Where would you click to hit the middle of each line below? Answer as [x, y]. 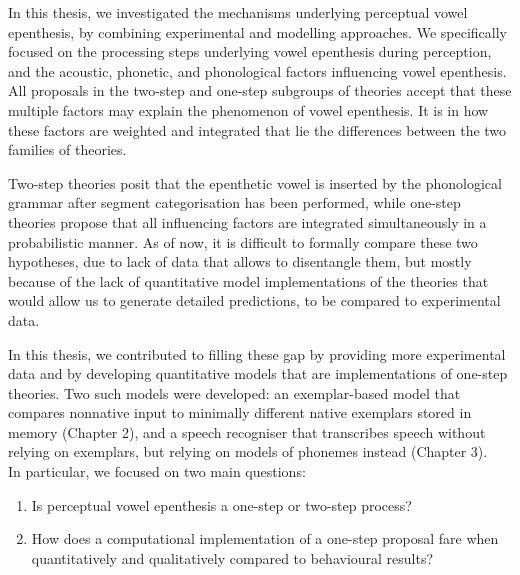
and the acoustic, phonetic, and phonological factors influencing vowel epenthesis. [257, 70]
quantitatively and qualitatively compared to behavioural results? [232, 557]
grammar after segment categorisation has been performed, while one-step [234, 202]
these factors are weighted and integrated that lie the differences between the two [257, 129]
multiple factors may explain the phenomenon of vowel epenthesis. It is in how [248, 109]
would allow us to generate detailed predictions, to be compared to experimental [254, 300]
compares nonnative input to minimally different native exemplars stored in [240, 412]
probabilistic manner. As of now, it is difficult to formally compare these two [243, 241]
